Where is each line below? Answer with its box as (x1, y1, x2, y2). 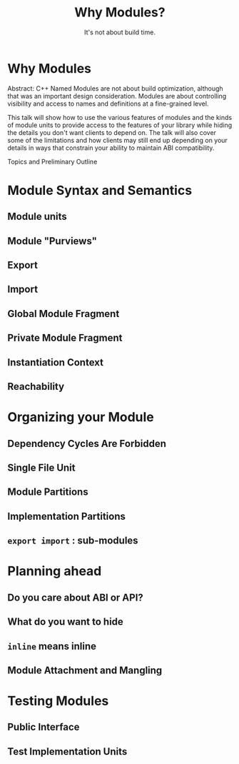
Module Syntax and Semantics (7, 182, 193, 198)
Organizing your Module (7, 409, 155, 426)
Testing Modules (7, 693, 109, 709)
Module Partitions (7, 486, 88, 498)
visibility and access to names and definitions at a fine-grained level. (7, 99, 209, 108)
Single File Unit (7, 461, 76, 473)
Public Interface (7, 721, 80, 733)
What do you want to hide (7, 615, 123, 628)
